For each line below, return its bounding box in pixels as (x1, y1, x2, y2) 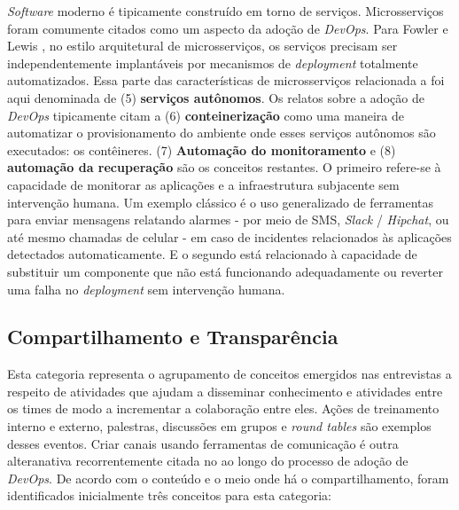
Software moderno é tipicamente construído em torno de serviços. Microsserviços (7, 2, 444, 20)
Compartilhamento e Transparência (7, 323, 338, 350)
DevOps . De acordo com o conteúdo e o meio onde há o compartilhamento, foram (7, 468, 449, 487)
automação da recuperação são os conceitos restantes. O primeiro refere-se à (7, 158, 441, 177)
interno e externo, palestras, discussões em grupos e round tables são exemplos (7, 417, 432, 435)
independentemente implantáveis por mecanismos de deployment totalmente (7, 53, 418, 72)
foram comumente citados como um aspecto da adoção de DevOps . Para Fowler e (7, 19, 448, 37)
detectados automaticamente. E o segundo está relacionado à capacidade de (7, 245, 417, 263)
